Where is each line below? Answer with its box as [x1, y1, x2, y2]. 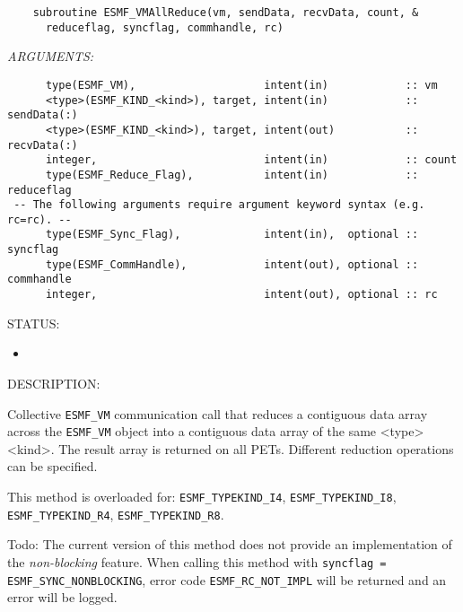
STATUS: [7, 313, 60, 332]
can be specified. [7, 457, 98, 476]
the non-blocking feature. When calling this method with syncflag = [7, 552, 387, 571]
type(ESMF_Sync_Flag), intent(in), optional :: [45, 228, 419, 241]
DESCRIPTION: [7, 373, 100, 392]
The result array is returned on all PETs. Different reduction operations [58, 439, 454, 458]
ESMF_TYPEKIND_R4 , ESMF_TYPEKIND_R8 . [7, 504, 224, 523]
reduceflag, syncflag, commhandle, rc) [45, 21, 284, 34]
